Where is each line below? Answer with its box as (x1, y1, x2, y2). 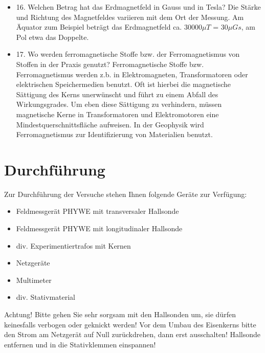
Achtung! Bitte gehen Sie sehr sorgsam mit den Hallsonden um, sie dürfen (4, 309, 236, 319)
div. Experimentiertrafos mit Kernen (16, 240, 131, 251)
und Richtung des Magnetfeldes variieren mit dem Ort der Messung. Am (16, 11, 244, 22)
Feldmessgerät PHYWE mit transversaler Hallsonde (16, 206, 179, 216)
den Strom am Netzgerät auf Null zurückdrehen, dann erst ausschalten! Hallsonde (4, 329, 261, 340)
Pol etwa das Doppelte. (16, 31, 89, 42)
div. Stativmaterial (16, 292, 75, 302)
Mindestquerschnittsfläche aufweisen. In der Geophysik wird (16, 119, 204, 129)
